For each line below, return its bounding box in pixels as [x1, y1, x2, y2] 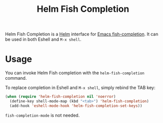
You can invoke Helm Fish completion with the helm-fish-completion [5, 70, 145, 76]
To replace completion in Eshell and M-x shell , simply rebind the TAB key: [5, 85, 156, 91]
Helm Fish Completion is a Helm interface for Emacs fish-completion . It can [5, 31, 159, 37]
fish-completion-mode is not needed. [5, 112, 80, 118]
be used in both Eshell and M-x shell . [5, 36, 81, 42]
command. [5, 75, 27, 81]
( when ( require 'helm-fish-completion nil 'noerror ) [5, 94, 116, 99]
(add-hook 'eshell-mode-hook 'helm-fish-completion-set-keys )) [9, 103, 142, 108]
